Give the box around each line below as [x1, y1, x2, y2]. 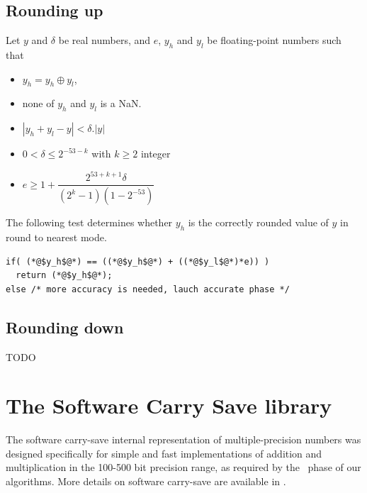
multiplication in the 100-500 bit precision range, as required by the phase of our [6, 460, 361, 475]
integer [140, 146, 171, 161]
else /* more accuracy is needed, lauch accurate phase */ [6, 284, 290, 294]
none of [22, 96, 55, 111]
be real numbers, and [58, 33, 151, 48]
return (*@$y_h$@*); [16, 270, 113, 281]
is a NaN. [100, 96, 142, 111]
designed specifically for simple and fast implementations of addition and [6, 445, 322, 460]
